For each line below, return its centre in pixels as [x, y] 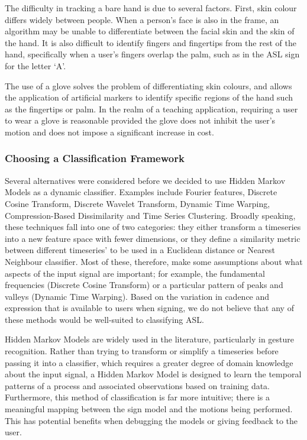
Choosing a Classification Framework [95, 158]
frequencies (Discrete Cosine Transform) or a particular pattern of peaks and [144, 285]
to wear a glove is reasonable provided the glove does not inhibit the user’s [140, 120]
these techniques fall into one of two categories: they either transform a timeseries [153, 227]
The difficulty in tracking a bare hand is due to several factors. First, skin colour [151, 8]
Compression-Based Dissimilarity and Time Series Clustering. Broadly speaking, [150, 215]
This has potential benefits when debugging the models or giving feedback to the [151, 420]
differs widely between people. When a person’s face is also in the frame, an [142, 19]
